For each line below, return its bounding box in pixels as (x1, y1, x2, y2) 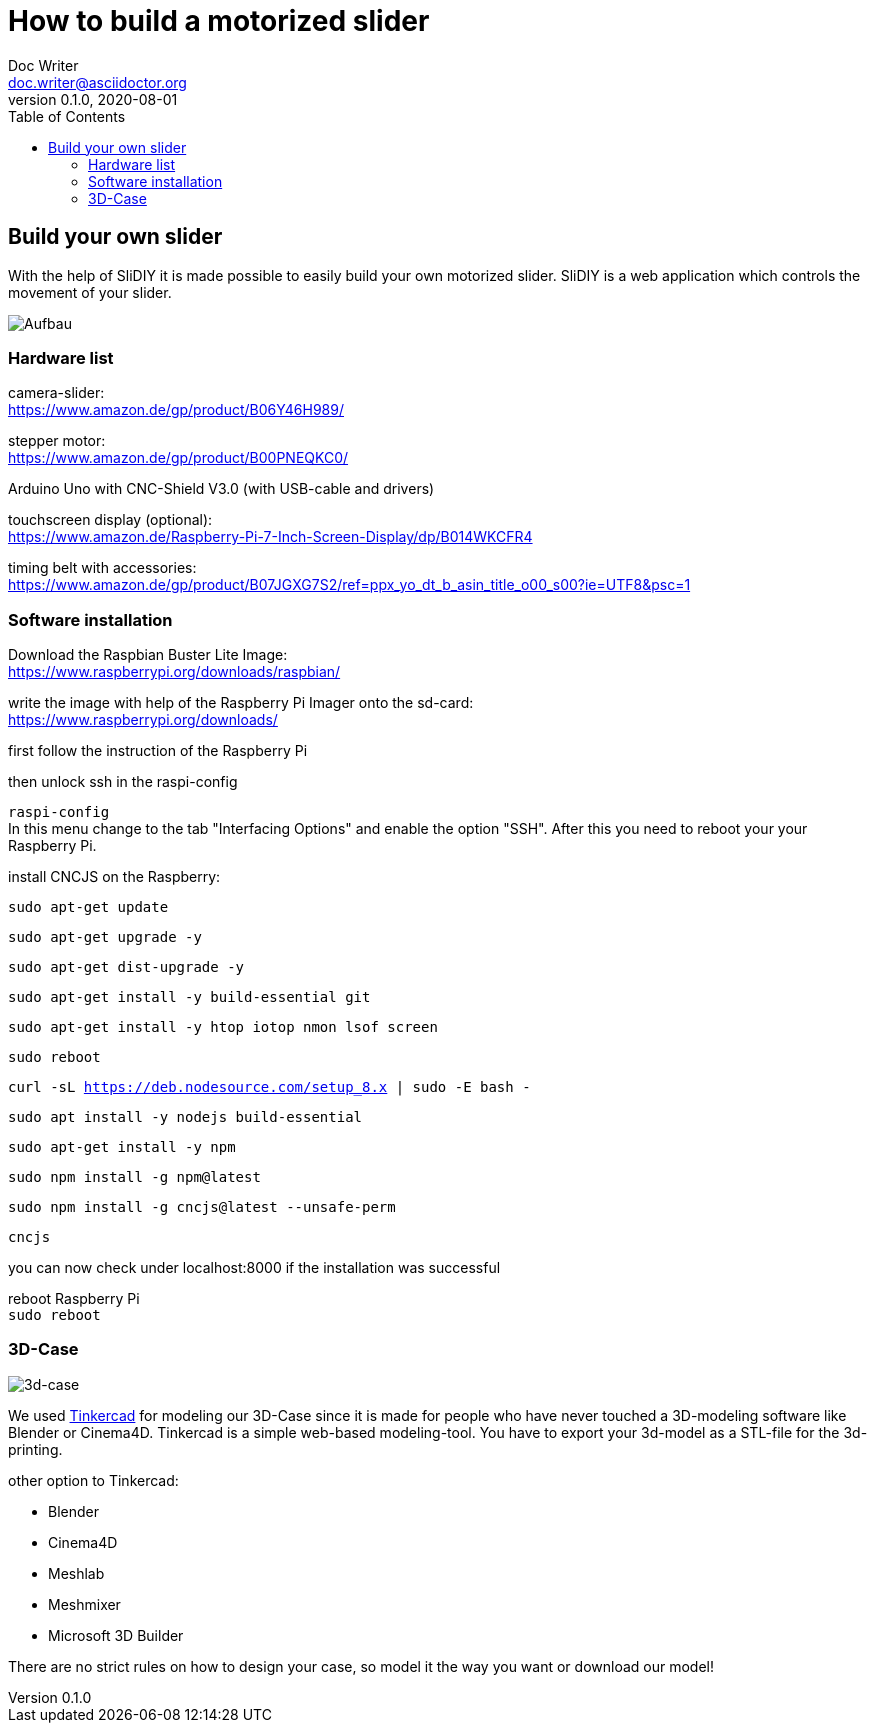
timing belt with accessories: (8, 559, 197, 577)
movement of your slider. (8, 283, 172, 301)
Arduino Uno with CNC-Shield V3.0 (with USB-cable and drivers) (8, 480, 435, 498)
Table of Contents (8, 107, 126, 125)
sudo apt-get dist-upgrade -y (8, 959, 245, 976)
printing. (8, 1440, 63, 1458)
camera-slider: (8, 384, 105, 402)
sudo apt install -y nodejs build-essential (8, 1109, 363, 1126)
